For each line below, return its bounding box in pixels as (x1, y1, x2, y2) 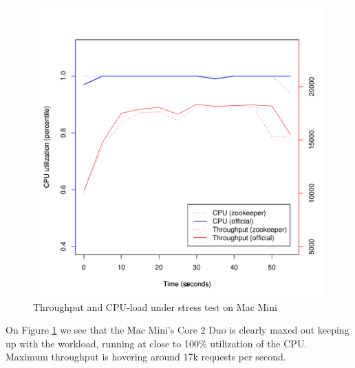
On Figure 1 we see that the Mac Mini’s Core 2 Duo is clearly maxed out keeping (6, 323, 349, 337)
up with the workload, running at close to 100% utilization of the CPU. (6, 336, 308, 350)
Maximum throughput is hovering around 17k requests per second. (6, 349, 286, 364)
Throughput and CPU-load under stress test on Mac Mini (33, 299, 277, 314)
